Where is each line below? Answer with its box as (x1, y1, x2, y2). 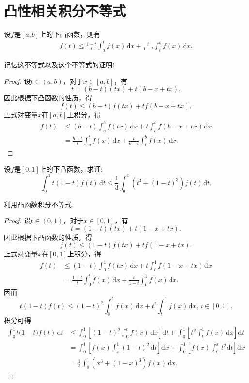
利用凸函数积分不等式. (4, 199, 74, 209)
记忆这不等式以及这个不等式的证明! (4, 60, 114, 70)
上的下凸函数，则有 (39, 29, 101, 39)
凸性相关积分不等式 (4, 1, 126, 21)
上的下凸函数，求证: (39, 163, 103, 174)
